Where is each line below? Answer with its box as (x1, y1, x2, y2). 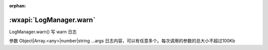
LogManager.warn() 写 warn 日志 (9, 29, 77, 35)
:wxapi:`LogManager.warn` (9, 15, 96, 24)
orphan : (9, 3, 26, 8)
